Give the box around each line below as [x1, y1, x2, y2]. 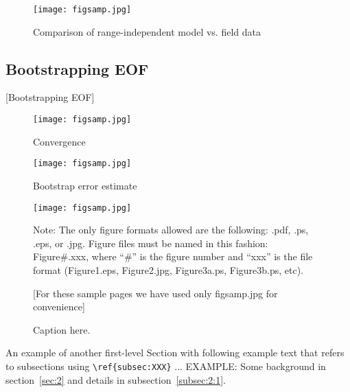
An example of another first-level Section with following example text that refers [5, 345, 345, 360]
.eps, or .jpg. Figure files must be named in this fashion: [33, 235, 268, 250]
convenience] [33, 299, 85, 314]
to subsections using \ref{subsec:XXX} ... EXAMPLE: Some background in [5, 358, 326, 373]
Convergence [33, 134, 86, 148]
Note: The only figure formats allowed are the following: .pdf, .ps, [33, 222, 309, 237]
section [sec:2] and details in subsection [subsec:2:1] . [5, 372, 226, 387]
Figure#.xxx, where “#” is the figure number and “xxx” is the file [33, 249, 313, 264]
